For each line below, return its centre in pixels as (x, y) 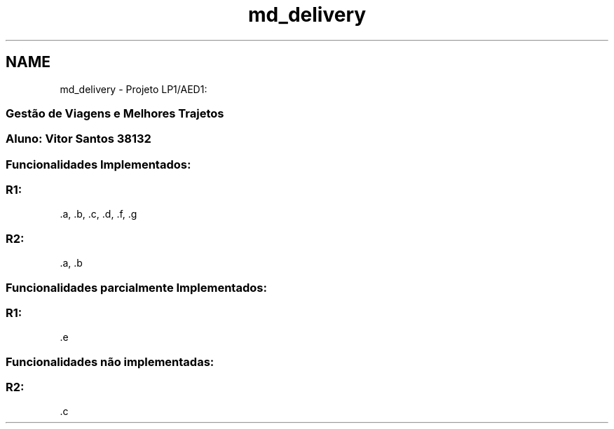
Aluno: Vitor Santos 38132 (79, 139)
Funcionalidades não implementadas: (110, 361)
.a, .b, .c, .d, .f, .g (98, 214)
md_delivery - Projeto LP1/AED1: (134, 89)
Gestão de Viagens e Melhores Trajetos (115, 113)
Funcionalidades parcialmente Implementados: (136, 287)
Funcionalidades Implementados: (98, 164)
